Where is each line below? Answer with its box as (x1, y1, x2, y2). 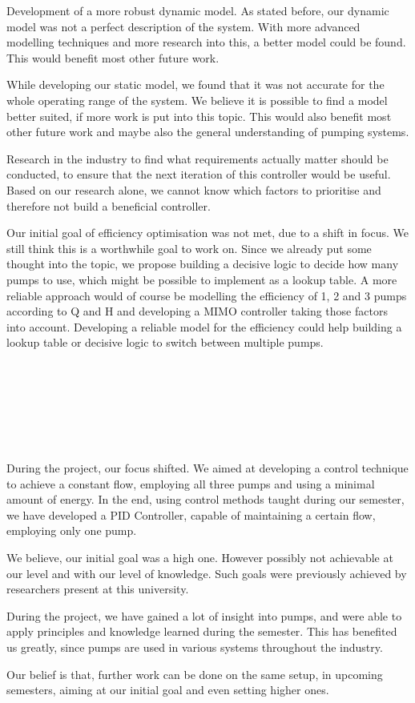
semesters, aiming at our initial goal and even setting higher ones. (6, 681, 329, 698)
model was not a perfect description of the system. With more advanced (6, 18, 361, 34)
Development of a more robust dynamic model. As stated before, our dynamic (6, 2, 389, 18)
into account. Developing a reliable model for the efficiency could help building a (6, 318, 402, 335)
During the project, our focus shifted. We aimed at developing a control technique (6, 460, 409, 476)
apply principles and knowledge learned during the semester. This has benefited (6, 623, 397, 640)
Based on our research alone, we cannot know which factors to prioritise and (6, 181, 381, 198)
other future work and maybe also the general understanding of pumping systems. (6, 123, 409, 140)
